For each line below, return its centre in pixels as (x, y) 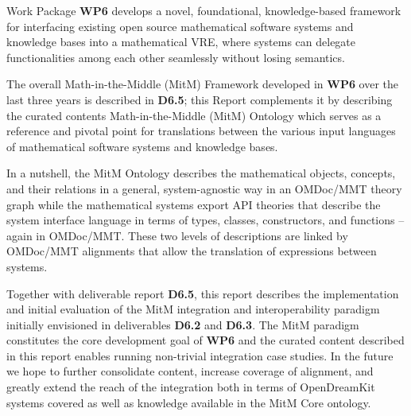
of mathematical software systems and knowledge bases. (142, 146)
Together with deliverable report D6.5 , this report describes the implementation (203, 293)
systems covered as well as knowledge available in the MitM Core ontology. (189, 402)
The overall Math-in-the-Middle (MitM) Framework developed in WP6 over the (203, 84)
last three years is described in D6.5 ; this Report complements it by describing (200, 99)
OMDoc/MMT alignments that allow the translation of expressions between (192, 251)
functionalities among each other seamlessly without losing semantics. (176, 57)
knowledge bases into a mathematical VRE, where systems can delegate (181, 42)
